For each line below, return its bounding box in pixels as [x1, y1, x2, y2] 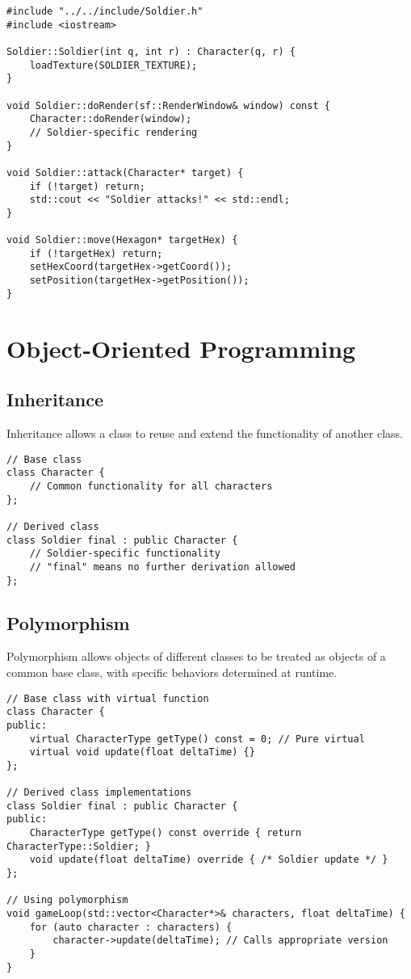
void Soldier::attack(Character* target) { [6, 166, 244, 179]
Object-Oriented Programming [6, 331, 356, 364]
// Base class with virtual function [6, 692, 209, 704]
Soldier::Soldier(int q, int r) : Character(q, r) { [6, 45, 296, 57]
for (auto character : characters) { [29, 921, 233, 933]
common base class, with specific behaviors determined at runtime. [6, 663, 338, 680]
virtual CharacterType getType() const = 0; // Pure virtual [29, 733, 365, 745]
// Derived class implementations [6, 787, 192, 799]
